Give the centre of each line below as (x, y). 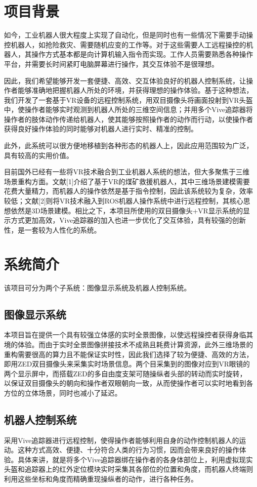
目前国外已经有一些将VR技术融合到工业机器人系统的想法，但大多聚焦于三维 (127, 172)
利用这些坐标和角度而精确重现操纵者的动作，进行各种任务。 (101, 479)
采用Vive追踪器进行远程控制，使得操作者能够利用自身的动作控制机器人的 (122, 440)
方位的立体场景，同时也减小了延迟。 (63, 392)
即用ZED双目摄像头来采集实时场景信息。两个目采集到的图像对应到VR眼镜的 (127, 364)
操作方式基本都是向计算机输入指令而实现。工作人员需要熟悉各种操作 (142, 54)
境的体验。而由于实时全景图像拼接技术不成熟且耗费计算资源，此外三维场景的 (128, 344)
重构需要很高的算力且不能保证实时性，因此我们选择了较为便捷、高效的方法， (128, 354)
